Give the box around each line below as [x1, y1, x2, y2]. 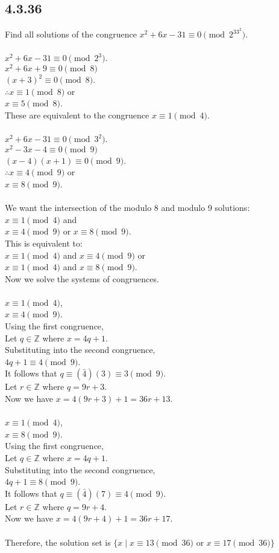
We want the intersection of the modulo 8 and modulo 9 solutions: [5, 201, 250, 214]
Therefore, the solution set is [5, 535, 111, 548]
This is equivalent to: [5, 236, 83, 249]
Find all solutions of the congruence [5, 28, 137, 40]
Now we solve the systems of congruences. [5, 272, 159, 285]
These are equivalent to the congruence [5, 108, 149, 121]
